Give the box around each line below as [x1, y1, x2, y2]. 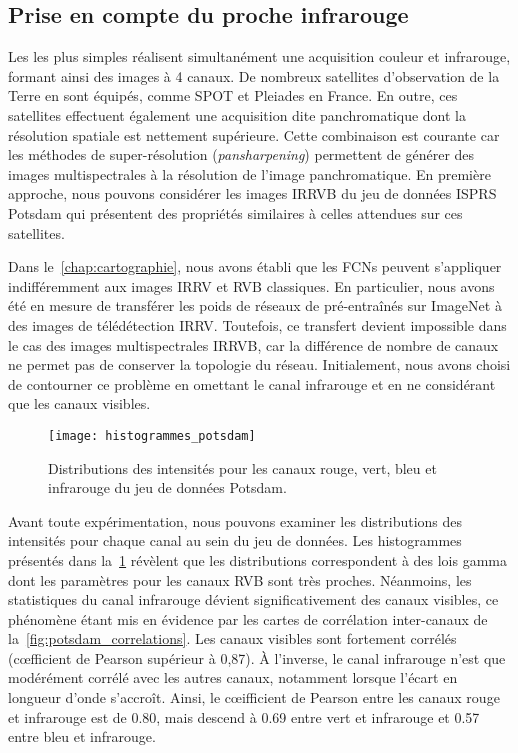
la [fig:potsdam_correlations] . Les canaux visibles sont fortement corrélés [8, 628, 457, 649]
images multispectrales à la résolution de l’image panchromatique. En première [8, 163, 491, 184]
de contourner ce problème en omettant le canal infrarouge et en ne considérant [8, 373, 496, 394]
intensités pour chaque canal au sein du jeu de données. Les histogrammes [8, 530, 462, 551]
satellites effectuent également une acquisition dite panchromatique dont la [8, 104, 466, 125]
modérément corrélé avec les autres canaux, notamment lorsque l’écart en [8, 667, 458, 688]
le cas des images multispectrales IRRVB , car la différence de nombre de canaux [8, 334, 499, 355]
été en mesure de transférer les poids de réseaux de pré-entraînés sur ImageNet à [8, 295, 502, 316]
